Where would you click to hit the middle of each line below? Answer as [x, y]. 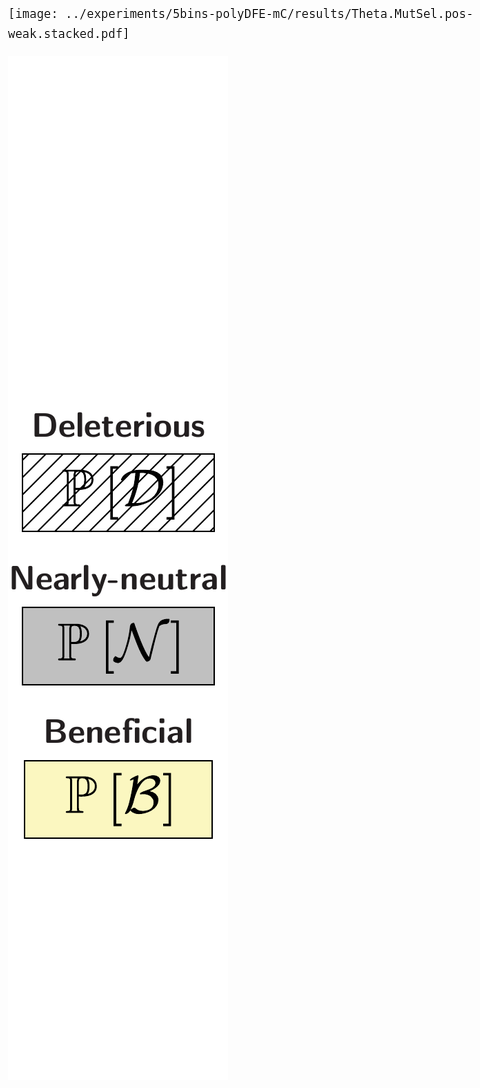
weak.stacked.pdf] [69, 33]
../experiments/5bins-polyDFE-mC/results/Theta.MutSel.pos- [269, 14]
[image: [33, 14]
